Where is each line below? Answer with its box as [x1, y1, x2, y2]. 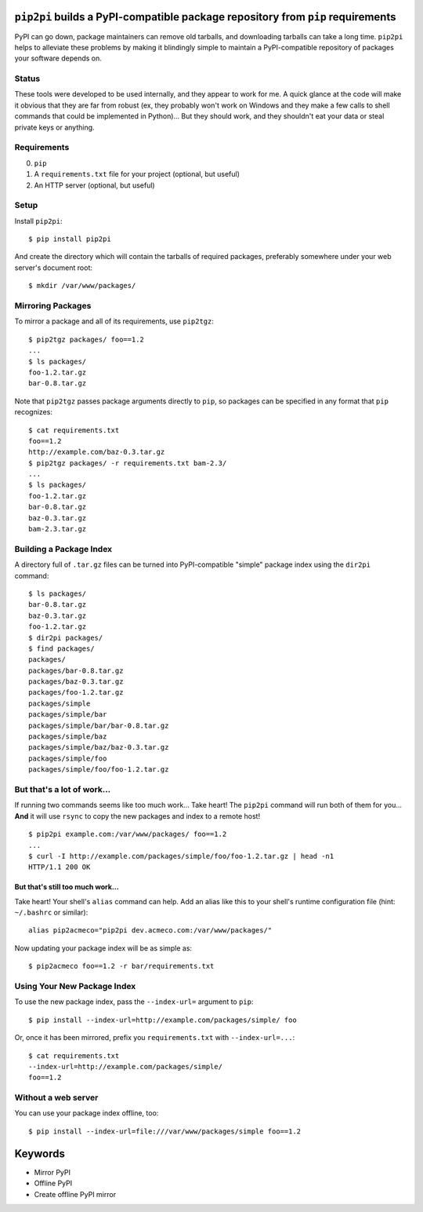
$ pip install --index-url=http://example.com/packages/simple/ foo [28, 1015, 297, 1024]
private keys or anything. [14, 122, 95, 132]
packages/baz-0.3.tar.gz [28, 677, 124, 686]
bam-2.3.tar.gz [28, 524, 87, 534]
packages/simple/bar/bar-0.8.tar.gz [28, 721, 169, 730]
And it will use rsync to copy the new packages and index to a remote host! [14, 811, 261, 820]
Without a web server [14, 1092, 99, 1103]
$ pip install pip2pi [28, 235, 111, 243]
